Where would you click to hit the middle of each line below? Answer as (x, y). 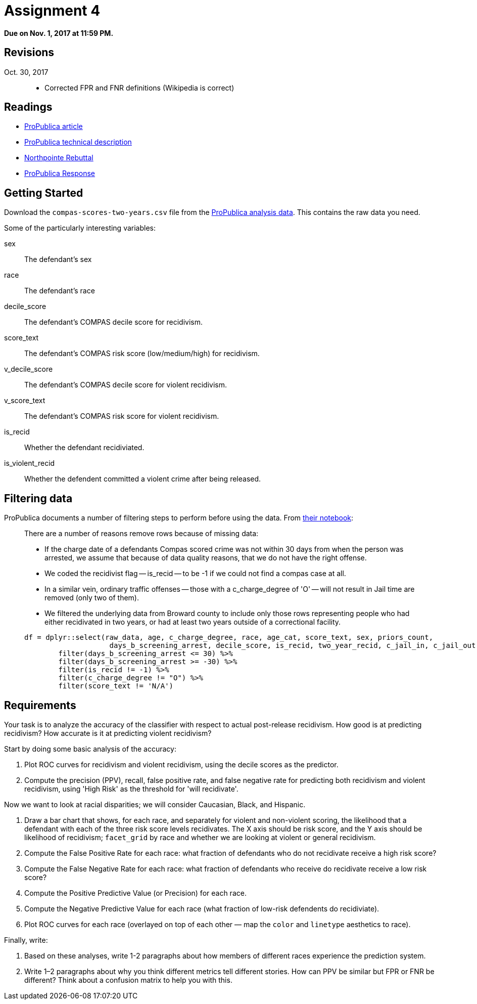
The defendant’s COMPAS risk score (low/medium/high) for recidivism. (142, 354)
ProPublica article (54, 126)
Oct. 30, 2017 (26, 72)
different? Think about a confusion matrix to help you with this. (128, 980)
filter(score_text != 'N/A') (116, 686)
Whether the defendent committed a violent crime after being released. (143, 479)
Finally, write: (26, 940)
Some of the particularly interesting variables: (80, 228)
